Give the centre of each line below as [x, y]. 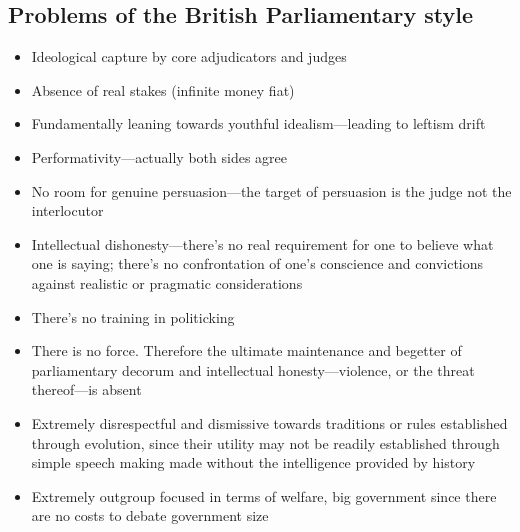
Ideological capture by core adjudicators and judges [189, 56]
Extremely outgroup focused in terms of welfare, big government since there [264, 495]
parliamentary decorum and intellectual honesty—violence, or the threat [253, 369]
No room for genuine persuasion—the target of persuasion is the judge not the [271, 190]
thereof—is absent [86, 389]
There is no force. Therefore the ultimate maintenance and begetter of [246, 350]
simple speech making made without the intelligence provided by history [253, 462]
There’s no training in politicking [133, 316]
